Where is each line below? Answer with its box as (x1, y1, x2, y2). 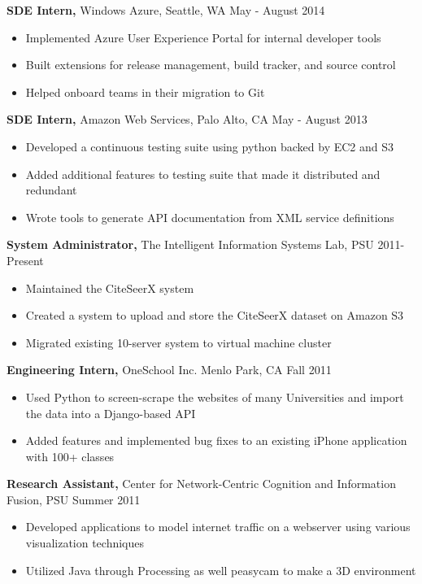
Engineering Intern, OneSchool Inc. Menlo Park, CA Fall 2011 (7, 361, 332, 378)
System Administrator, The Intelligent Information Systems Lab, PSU (7, 236, 374, 253)
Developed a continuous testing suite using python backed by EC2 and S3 (25, 137, 394, 155)
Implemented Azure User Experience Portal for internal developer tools (25, 28, 381, 46)
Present (7, 251, 44, 268)
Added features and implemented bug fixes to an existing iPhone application (25, 432, 407, 449)
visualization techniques (25, 534, 145, 551)
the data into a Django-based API (25, 404, 196, 421)
